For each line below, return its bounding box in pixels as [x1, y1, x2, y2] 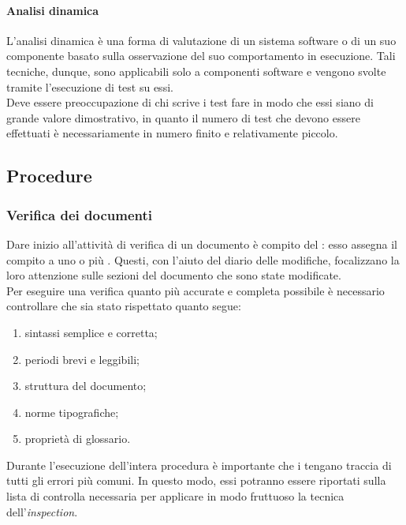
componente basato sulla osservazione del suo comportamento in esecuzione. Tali [6, 47, 396, 64]
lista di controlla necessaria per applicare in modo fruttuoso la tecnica [6, 488, 345, 504]
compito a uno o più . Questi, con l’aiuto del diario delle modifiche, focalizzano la [6, 251, 400, 268]
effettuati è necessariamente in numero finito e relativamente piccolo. [6, 125, 338, 141]
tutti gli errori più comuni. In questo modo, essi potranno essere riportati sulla [6, 472, 386, 489]
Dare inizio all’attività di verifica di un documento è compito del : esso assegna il [6, 235, 398, 252]
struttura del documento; [24, 377, 147, 394]
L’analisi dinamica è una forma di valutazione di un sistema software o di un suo [6, 32, 397, 48]
